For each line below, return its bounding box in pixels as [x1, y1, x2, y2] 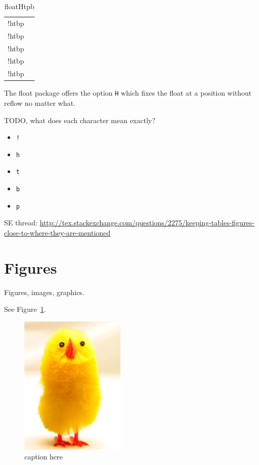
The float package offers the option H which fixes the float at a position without [4, 88, 252, 98]
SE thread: [4, 217, 38, 228]
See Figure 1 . [4, 304, 46, 314]
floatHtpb [4, 1, 35, 11]
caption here [24, 451, 63, 462]
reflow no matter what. [4, 97, 76, 108]
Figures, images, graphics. [4, 286, 85, 297]
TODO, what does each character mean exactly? [4, 114, 155, 125]
